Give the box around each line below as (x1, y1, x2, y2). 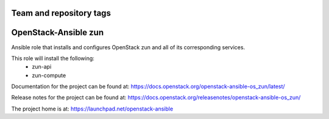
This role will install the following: (11, 55, 94, 62)
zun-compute (32, 72, 66, 79)
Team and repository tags (11, 8, 111, 18)
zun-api (32, 63, 52, 70)
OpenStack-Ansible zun (11, 27, 104, 38)
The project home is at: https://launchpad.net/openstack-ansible (11, 105, 174, 112)
